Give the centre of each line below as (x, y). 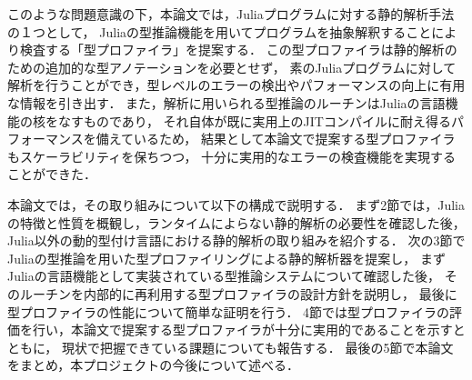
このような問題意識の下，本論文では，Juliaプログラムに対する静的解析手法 (231, 14)
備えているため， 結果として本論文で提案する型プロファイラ (276, 139)
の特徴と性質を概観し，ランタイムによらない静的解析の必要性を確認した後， (236, 222)
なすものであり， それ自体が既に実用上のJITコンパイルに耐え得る (254, 120)
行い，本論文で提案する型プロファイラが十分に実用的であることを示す (242, 330)
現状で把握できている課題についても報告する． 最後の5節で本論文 (257, 347)
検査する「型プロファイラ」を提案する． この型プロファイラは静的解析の (238, 50)
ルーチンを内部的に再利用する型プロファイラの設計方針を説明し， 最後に (238, 293)
